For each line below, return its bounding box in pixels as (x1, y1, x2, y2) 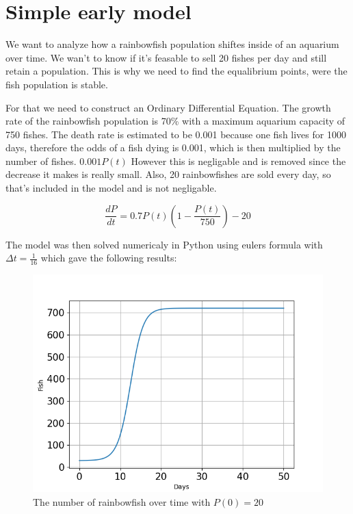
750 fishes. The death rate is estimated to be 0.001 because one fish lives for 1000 (5, 127, 346, 141)
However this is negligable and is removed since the (131, 153, 346, 168)
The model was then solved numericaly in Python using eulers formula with (5, 237, 323, 251)
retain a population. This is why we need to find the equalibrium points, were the (5, 64, 348, 78)
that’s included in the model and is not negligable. (5, 181, 217, 195)
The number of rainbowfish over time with (33, 494, 211, 509)
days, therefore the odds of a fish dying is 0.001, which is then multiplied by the (5, 140, 341, 155)
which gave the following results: (40, 250, 177, 265)
